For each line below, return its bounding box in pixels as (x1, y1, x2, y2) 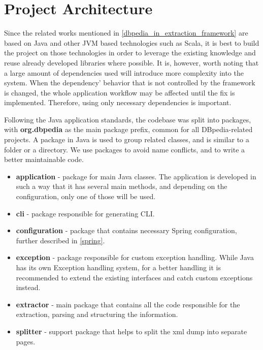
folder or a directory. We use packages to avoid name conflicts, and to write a (4, 144, 245, 154)
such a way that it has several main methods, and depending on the (16, 181, 227, 192)
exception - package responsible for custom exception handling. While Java (16, 252, 254, 263)
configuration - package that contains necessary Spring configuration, (16, 225, 237, 236)
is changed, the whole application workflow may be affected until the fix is (4, 87, 235, 98)
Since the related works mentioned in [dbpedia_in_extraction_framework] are (4, 27, 248, 38)
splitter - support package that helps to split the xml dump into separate (16, 326, 247, 336)
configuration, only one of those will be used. (16, 191, 156, 202)
